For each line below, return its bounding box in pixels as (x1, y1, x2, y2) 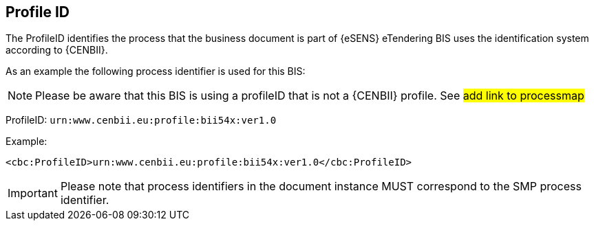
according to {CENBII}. (6, 44, 108, 56)
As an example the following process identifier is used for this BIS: (6, 65, 306, 78)
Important (8, 186, 58, 201)
